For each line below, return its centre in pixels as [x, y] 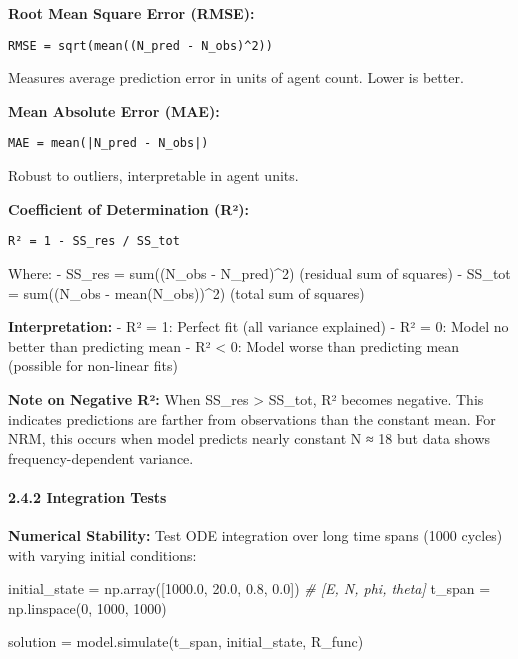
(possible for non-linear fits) [93, 365]
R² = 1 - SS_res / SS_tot [94, 241]
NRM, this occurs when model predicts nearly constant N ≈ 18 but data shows [249, 438]
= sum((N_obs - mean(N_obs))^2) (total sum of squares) [186, 292]
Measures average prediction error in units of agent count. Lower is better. [236, 77]
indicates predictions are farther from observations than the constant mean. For [252, 418]
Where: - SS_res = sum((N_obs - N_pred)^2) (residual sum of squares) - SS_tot [259, 272]
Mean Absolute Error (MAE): [114, 110]
